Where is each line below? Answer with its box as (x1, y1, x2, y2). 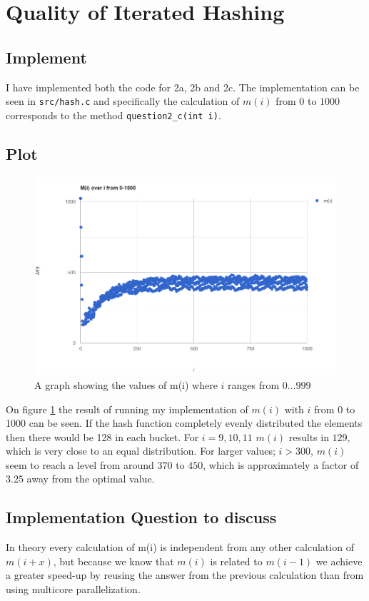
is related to (210, 553, 263, 568)
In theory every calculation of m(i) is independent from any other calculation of (6, 540, 354, 555)
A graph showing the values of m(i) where (34, 377, 218, 392)
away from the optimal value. (26, 471, 155, 486)
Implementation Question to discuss (6, 506, 277, 528)
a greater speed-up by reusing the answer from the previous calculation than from (6, 567, 364, 582)
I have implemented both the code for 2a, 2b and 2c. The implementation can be (6, 79, 360, 94)
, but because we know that (53, 553, 174, 568)
